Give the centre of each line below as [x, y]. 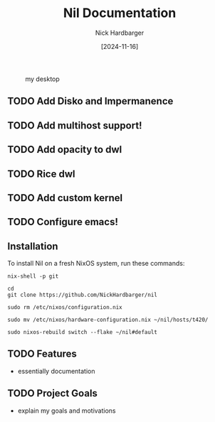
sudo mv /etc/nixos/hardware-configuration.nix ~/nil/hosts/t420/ [108, 320]
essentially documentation [56, 371]
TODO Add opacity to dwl [65, 150]
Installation [33, 246]
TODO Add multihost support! [75, 125]
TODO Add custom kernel [65, 198]
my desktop [43, 79]
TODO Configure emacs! [63, 222]
